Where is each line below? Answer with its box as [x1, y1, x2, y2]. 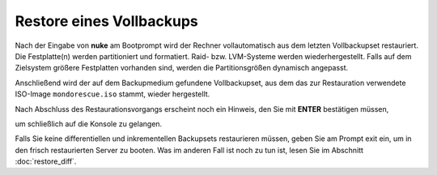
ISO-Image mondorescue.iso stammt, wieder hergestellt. [15, 89, 210, 99]
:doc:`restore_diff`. [15, 156, 77, 166]
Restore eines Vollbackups [15, 12, 198, 30]
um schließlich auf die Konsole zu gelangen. [15, 118, 163, 129]
